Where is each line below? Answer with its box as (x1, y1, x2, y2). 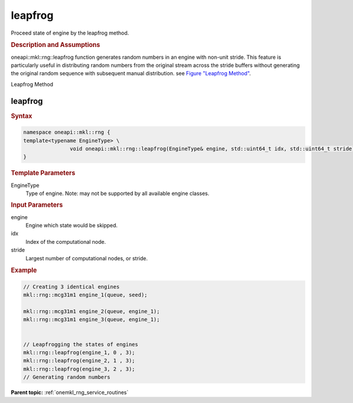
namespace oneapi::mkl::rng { (23, 129, 111, 136)
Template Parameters (11, 169, 76, 177)
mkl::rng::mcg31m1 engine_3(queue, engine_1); (23, 316, 160, 323)
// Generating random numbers (23, 374, 111, 381)
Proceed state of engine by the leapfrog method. (11, 29, 129, 36)
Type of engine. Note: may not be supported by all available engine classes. (25, 190, 210, 197)
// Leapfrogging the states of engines (23, 341, 138, 348)
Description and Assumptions (11, 41, 100, 49)
